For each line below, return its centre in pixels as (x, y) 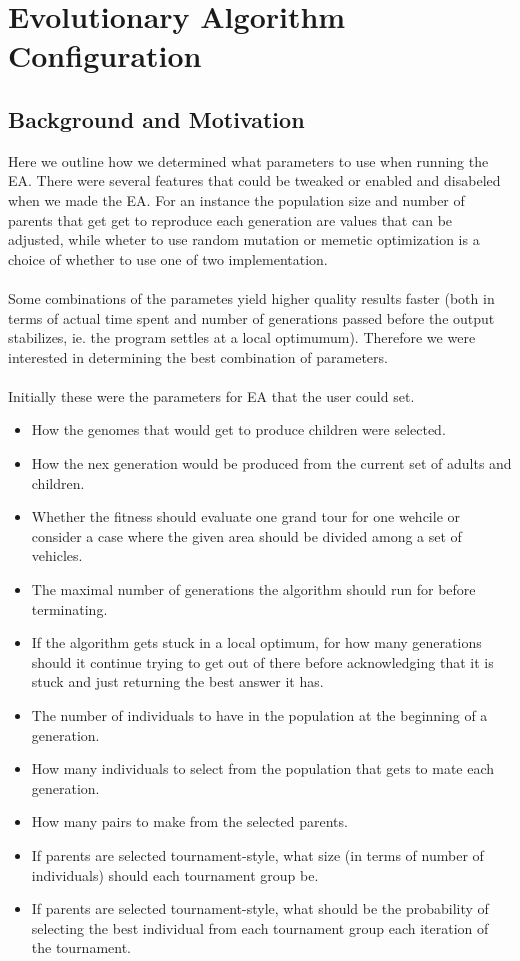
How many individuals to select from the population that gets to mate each (263, 768)
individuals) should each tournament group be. (175, 874)
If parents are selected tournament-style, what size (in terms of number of (257, 854)
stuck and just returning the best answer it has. (177, 681)
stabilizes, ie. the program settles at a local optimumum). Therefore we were (242, 337)
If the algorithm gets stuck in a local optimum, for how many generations (256, 642)
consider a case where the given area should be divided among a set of (246, 535)
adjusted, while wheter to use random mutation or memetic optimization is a (244, 239)
